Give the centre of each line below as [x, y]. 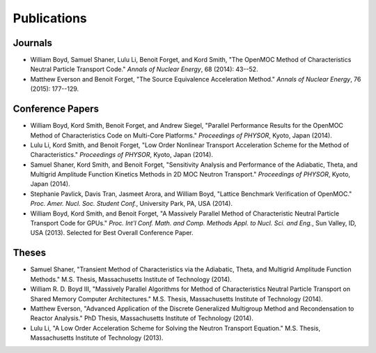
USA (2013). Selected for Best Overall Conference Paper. [112, 233]
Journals [32, 43]
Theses [30, 253]
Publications [50, 18]
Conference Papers [56, 109]
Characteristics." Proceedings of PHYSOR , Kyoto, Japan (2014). [122, 155]
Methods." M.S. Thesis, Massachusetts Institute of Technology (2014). [131, 279]
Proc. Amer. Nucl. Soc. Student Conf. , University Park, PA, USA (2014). [132, 204]
